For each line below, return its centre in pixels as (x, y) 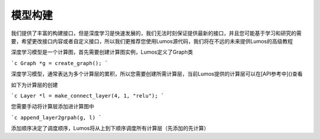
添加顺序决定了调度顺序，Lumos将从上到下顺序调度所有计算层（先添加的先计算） (110, 128)
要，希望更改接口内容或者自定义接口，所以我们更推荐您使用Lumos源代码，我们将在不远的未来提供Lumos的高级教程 (152, 41)
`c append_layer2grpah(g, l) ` (56, 117)
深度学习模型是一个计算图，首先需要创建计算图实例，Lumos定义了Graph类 (102, 52)
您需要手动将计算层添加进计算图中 (52, 106)
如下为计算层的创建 (34, 85)
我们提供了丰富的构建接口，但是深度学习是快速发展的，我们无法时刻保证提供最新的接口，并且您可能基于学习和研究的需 (156, 33)
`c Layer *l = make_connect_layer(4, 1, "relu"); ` (88, 96)
